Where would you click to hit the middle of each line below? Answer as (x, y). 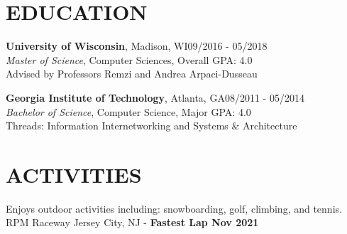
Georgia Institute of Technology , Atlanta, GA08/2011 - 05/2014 (155, 97)
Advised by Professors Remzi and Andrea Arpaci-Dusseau (132, 74)
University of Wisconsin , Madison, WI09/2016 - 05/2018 (137, 46)
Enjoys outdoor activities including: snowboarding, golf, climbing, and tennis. (174, 208)
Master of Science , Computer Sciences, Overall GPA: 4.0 (129, 59)
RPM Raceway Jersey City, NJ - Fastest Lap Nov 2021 (132, 222)
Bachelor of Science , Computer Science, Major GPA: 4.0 (128, 111)
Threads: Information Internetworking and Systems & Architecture (152, 126)
